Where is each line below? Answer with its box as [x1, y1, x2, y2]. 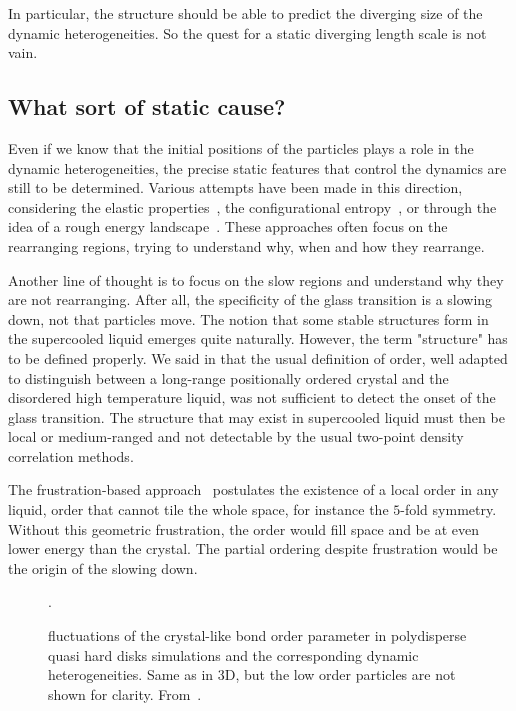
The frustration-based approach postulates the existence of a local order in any [8, 479, 499, 500]
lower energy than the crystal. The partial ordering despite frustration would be [8, 538, 498, 559]
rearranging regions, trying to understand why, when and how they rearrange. [8, 235, 485, 256]
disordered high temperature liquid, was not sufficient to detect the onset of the [8, 387, 496, 408]
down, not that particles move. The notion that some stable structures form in [8, 308, 489, 329]
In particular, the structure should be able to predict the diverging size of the [8, 3, 483, 23]
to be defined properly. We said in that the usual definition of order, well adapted [8, 347, 508, 368]
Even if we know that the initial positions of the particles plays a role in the [8, 137, 474, 158]
